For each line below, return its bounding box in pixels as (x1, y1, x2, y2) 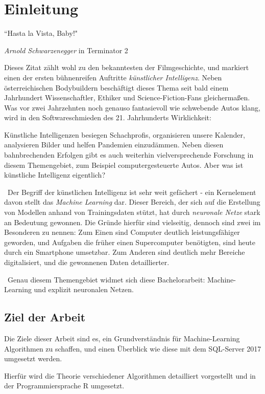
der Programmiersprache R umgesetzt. (4, 380, 125, 391)
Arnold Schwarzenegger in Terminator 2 (4, 45, 128, 55)
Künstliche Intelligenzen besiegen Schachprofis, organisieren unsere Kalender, (4, 129, 245, 140)
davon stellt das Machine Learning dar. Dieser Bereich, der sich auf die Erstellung (4, 196, 260, 207)
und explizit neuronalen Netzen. (34, 284, 134, 295)
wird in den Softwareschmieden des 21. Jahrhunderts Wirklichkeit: (4, 112, 211, 123)
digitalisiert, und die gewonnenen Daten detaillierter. (4, 257, 170, 267)
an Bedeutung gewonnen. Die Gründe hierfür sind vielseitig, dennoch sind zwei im (4, 216, 261, 227)
